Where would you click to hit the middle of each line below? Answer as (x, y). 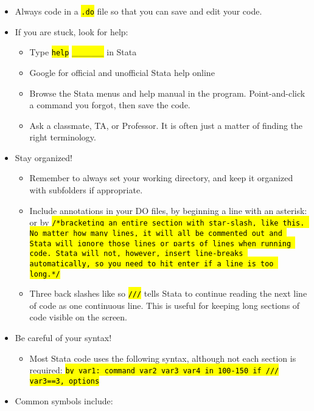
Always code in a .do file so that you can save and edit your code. (138, 11)
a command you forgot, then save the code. (110, 105)
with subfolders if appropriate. (86, 190)
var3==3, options (65, 381)
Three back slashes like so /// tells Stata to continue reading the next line (168, 293)
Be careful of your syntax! (63, 338)
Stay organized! (44, 157)
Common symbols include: (64, 400)
